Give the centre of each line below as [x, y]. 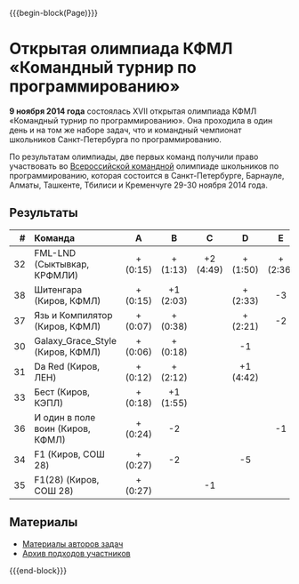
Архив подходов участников [76, 553]
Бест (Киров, [62, 392]
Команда [55, 237]
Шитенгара [58, 290]
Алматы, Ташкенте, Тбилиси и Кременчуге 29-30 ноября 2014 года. [139, 185]
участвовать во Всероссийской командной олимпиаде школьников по [144, 166]
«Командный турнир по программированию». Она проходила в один [141, 120]
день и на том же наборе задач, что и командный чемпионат [125, 130]
